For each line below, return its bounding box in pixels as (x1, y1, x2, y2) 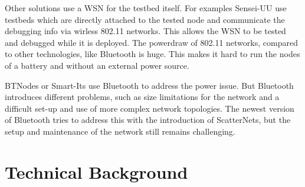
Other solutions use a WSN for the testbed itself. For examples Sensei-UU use (5, 2, 287, 14)
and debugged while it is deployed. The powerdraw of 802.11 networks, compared (5, 36, 298, 48)
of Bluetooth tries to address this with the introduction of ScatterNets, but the (5, 113, 291, 126)
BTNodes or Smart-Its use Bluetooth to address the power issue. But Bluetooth (5, 79, 294, 91)
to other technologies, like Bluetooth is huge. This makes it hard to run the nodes (5, 48, 300, 60)
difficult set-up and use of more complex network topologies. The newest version (5, 102, 294, 114)
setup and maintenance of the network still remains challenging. (5, 125, 235, 137)
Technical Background (5, 159, 188, 183)
